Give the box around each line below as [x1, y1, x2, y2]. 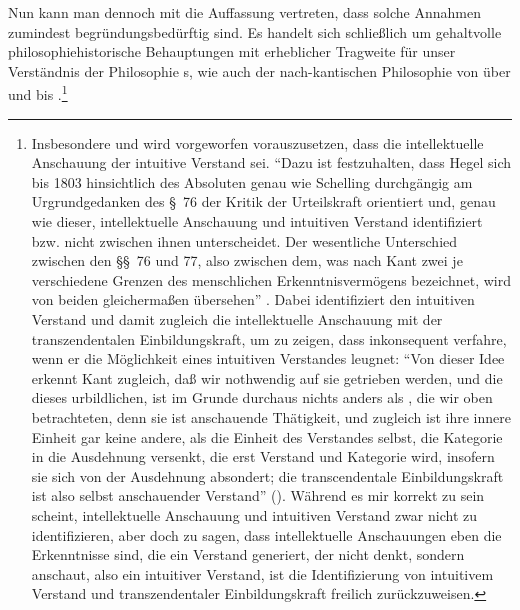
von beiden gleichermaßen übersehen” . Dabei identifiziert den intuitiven [31, 289, 475, 310]
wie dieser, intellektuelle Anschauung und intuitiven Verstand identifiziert [31, 211, 483, 231]
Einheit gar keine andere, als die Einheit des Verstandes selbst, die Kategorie [31, 426, 503, 447]
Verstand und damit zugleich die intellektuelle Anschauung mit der [31, 308, 443, 329]
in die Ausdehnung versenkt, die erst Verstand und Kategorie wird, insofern [31, 446, 495, 467]
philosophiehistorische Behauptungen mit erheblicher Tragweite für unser [8, 41, 456, 62]
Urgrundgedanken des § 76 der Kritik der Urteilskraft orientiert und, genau [31, 191, 496, 212]
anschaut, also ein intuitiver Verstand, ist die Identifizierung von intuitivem [31, 563, 494, 584]
